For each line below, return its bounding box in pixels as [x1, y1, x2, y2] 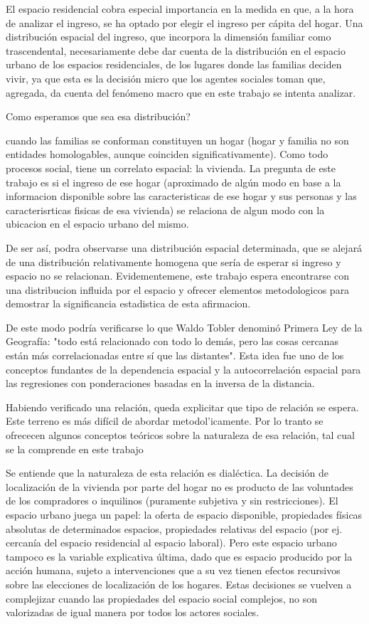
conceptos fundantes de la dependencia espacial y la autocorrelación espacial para [6, 361, 361, 376]
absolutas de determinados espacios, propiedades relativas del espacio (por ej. [6, 521, 343, 536]
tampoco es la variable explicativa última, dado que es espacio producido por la [6, 549, 353, 564]
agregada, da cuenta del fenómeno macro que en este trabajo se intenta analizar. [6, 85, 356, 100]
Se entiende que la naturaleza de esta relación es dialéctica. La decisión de [6, 465, 328, 480]
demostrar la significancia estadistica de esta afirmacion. [6, 296, 251, 311]
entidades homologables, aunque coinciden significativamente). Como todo [6, 147, 328, 162]
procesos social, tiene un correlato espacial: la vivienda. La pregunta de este [6, 160, 336, 175]
